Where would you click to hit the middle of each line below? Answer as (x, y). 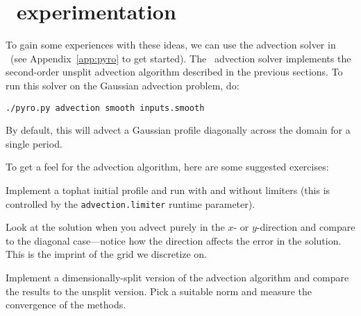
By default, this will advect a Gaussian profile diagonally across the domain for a (178, 130)
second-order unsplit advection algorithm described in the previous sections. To (174, 72)
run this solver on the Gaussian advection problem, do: (123, 85)
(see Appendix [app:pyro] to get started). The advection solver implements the (180, 58)
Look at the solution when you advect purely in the (115, 227)
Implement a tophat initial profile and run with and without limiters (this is (168, 190)
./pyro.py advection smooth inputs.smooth (105, 108)
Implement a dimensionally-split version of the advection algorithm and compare (177, 277)
